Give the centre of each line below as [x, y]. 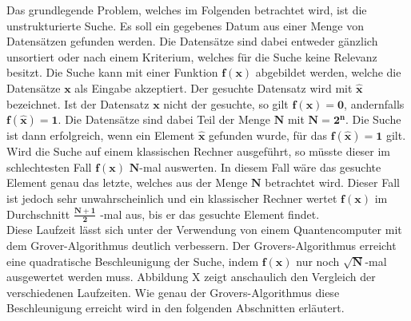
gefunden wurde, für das [268, 135]
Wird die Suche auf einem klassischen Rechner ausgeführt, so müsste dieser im [199, 151]
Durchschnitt [38, 214]
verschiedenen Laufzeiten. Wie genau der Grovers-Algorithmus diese [173, 292]
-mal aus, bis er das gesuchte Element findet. [210, 214]
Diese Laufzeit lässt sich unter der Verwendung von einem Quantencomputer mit [204, 230]
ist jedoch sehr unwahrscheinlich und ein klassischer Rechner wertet [172, 198]
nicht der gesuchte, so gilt [226, 103]
